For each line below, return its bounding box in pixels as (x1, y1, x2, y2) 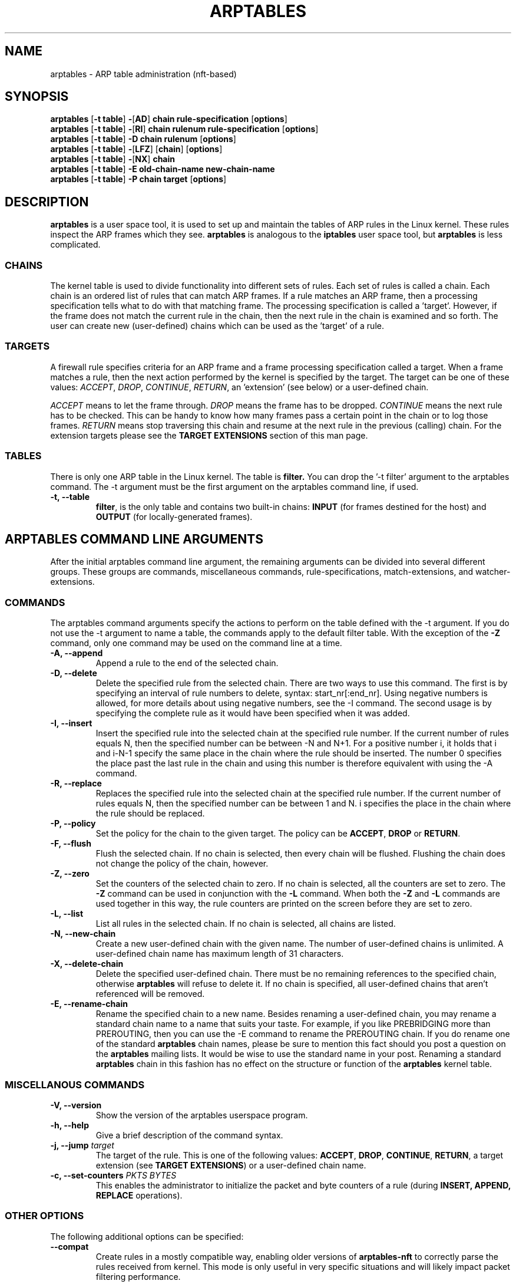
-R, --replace (50, 778, 102, 789)
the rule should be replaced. (95, 808, 205, 819)
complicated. (50, 239, 101, 250)
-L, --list (50, 908, 84, 919)
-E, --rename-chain (50, 999, 128, 1009)
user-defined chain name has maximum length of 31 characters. (95, 949, 344, 959)
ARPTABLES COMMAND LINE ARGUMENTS (5, 531, 263, 546)
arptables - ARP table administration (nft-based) (50, 68, 237, 79)
